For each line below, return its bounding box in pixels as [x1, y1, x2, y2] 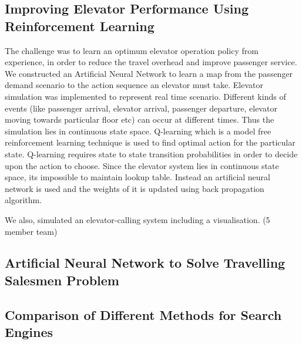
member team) [5, 225, 58, 237]
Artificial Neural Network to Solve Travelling [5, 254, 286, 272]
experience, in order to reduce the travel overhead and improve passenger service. [5, 56, 297, 68]
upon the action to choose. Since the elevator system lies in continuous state [5, 159, 279, 171]
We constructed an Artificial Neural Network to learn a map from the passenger [5, 67, 293, 79]
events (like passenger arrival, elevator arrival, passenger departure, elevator [5, 102, 277, 114]
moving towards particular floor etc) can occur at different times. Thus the [5, 113, 274, 126]
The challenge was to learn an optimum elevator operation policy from [5, 44, 259, 56]
